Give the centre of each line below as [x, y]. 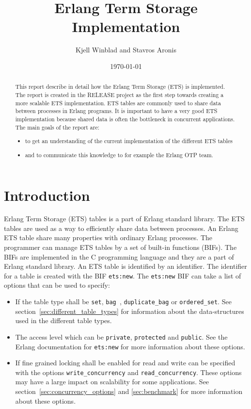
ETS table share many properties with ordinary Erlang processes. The [108, 237]
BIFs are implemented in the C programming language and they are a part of [119, 256]
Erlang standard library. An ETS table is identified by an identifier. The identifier [125, 266]
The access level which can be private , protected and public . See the [121, 336]
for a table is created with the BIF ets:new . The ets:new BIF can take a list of [123, 275]
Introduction [47, 195]
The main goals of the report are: [57, 127]
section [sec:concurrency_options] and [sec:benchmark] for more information [129, 391]
